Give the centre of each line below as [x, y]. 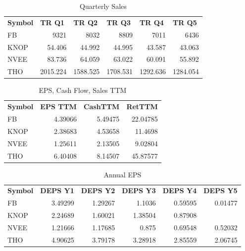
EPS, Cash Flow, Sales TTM [83, 90]
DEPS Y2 [98, 190]
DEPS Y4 [180, 190]
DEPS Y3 [139, 190]
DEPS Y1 [57, 190]
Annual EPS [122, 174]
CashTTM [101, 106]
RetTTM [142, 106]
